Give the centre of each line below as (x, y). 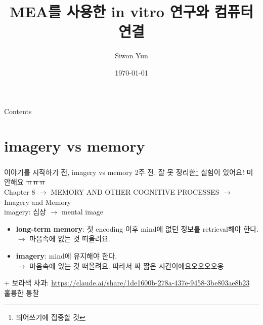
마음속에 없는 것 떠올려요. (70, 239)
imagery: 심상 (25, 212)
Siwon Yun (131, 56)
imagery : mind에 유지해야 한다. (67, 256)
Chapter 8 (20, 192)
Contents (18, 111)
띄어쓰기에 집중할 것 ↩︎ (51, 317)
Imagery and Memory (38, 202)
